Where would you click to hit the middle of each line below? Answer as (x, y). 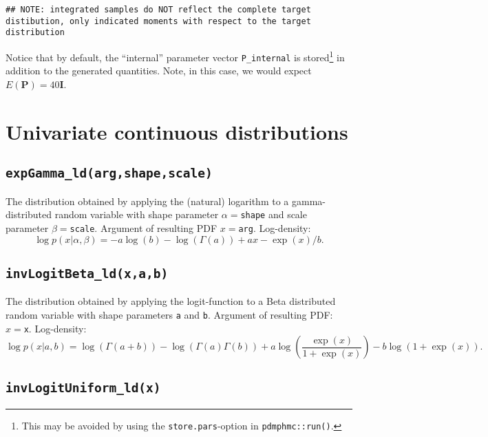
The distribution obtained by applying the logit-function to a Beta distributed (171, 301)
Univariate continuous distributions (177, 131)
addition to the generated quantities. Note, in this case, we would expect (159, 71)
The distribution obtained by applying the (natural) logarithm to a (147, 201)
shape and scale (274, 214)
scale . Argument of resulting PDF (144, 227)
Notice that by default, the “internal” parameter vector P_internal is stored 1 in (175, 56)
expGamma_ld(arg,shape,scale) (109, 173)
